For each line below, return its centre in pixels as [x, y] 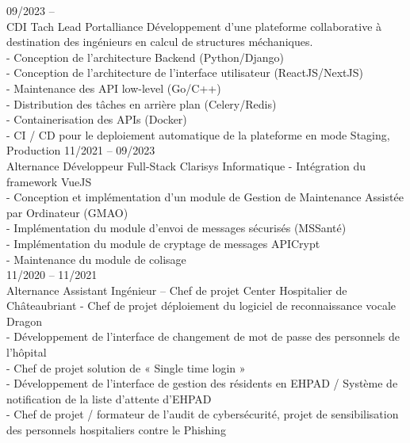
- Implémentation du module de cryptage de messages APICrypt [163, 243]
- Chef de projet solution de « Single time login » [126, 367]
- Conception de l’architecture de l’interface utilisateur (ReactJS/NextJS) [185, 73]
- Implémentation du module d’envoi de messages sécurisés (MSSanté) [176, 228]
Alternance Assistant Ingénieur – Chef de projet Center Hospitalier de [177, 290]
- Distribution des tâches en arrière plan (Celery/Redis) [142, 103]
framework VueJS [49, 181]
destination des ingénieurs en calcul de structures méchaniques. [160, 42]
